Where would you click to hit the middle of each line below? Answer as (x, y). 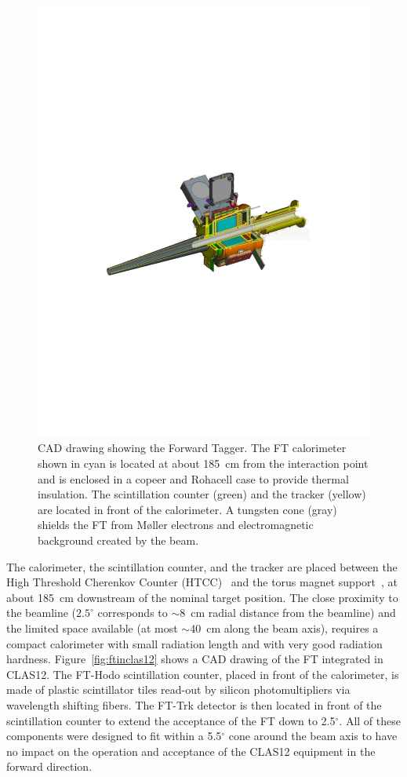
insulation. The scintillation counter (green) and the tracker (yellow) (202, 494)
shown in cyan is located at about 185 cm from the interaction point (203, 463)
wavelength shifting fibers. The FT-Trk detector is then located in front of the (194, 704)
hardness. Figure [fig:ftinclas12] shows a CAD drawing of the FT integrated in (195, 659)
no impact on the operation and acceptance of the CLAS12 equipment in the (191, 751)
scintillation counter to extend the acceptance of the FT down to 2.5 (171, 720)
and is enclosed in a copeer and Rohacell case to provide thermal (193, 478)
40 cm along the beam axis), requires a (284, 628)
